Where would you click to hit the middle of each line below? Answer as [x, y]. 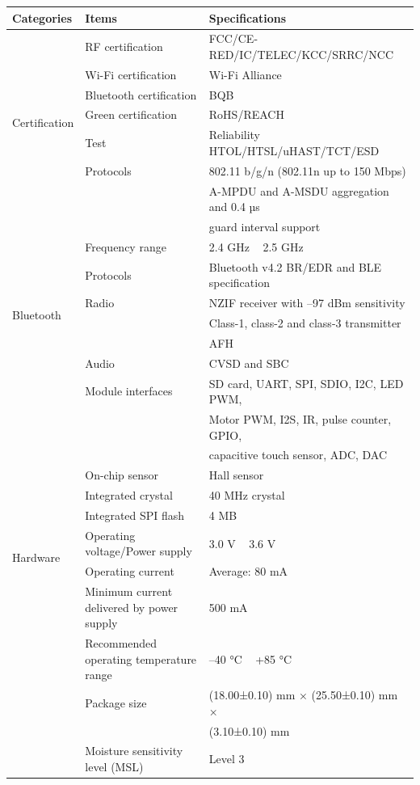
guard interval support [265, 227]
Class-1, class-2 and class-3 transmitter [305, 323]
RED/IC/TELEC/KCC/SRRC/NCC [301, 54]
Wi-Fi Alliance [245, 74]
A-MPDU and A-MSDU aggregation [299, 190]
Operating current [130, 571]
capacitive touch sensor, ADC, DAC [298, 455]
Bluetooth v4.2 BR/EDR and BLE [295, 266]
